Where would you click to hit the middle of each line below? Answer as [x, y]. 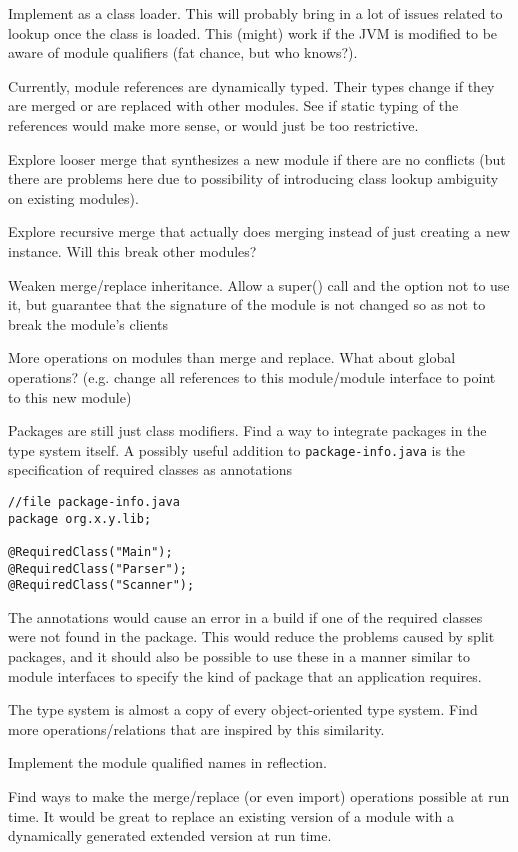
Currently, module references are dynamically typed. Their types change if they [251, 85]
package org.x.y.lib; [80, 518]
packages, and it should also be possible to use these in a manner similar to [239, 656]
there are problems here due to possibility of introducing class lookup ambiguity [253, 178]
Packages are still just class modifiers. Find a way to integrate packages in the [247, 430]
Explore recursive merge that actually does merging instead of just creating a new [259, 231]
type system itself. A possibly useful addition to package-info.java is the [237, 449]
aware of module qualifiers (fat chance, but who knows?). [183, 52]
